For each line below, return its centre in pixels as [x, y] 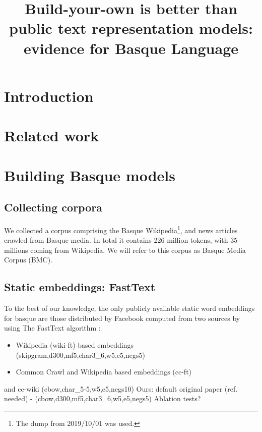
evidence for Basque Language [131, 48]
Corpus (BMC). [28, 260]
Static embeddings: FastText [80, 287]
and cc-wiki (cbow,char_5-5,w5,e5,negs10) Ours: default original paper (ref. [121, 388]
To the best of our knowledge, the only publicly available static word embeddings [129, 308]
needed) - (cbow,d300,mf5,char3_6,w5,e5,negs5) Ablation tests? [103, 398]
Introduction [49, 96]
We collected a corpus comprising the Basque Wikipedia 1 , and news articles [121, 229]
